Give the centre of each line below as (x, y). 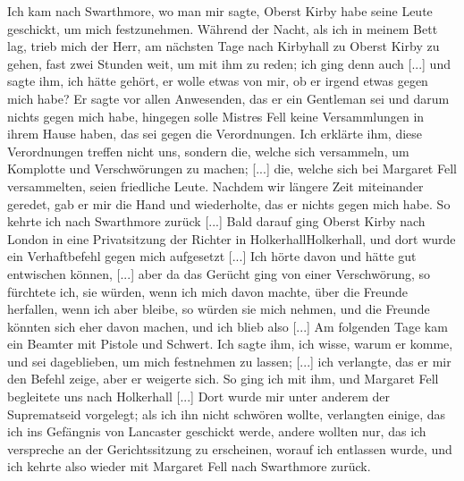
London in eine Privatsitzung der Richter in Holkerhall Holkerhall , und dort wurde (232, 238)
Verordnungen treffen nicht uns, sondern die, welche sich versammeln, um (208, 151)
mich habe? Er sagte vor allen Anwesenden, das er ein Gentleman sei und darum (228, 98)
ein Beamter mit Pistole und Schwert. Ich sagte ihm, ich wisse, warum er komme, (230, 344)
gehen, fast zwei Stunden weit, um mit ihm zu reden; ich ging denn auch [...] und (229, 63)
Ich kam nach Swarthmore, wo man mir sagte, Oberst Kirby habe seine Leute (220, 11)
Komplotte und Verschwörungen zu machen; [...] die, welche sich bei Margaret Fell (232, 169)
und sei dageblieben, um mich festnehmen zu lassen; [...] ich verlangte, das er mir (229, 361)
